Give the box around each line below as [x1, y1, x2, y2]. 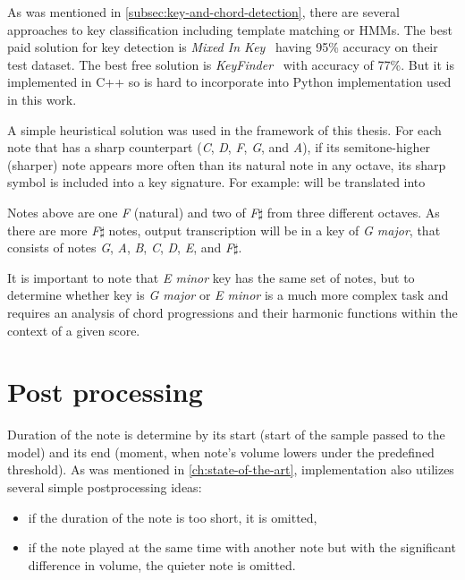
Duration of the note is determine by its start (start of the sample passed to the [7, 425, 445, 444]
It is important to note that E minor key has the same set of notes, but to [7, 268, 415, 286]
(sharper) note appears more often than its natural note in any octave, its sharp [7, 155, 446, 174]
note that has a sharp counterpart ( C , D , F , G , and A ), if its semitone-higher [7, 138, 431, 157]
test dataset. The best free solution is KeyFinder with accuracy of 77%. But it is [7, 55, 454, 73]
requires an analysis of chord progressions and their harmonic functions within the [7, 303, 458, 321]
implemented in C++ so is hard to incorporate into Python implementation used [7, 72, 452, 91]
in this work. [7, 90, 77, 108]
